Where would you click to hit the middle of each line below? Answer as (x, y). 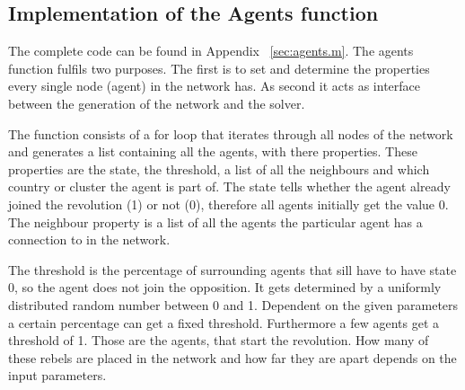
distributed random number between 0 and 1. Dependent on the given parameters (233, 304)
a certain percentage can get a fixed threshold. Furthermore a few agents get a (224, 322)
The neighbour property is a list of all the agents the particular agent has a (215, 222)
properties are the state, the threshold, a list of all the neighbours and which (219, 168)
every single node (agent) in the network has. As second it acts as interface (215, 86)
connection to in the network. (89, 239)
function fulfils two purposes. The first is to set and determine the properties (219, 68)
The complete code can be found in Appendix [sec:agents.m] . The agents (211, 51)
